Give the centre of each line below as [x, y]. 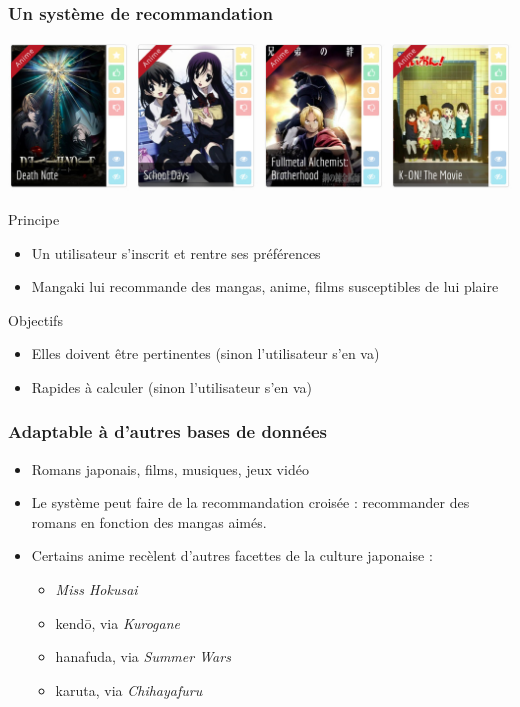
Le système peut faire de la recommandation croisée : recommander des [250, 502]
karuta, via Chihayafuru [129, 689]
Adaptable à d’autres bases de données [167, 431]
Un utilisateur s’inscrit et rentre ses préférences [176, 252]
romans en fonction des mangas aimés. [149, 521]
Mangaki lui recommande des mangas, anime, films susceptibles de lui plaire [265, 286]
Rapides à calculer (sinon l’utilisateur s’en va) [171, 386]
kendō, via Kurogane [117, 622]
